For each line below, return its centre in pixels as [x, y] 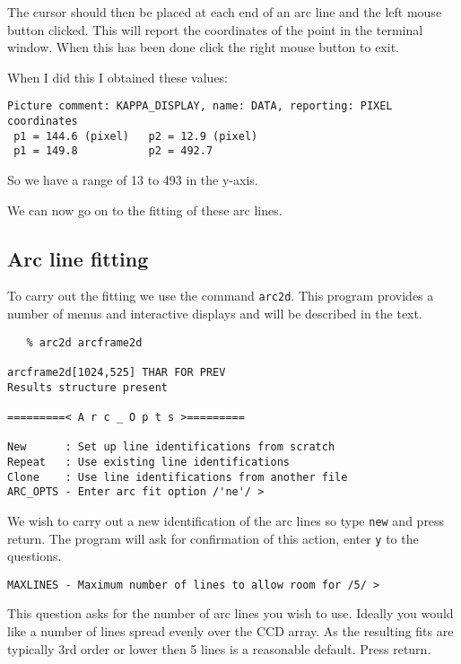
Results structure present [87, 387]
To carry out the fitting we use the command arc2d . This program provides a [221, 296]
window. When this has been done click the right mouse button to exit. [203, 47]
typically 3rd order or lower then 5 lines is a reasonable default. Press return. [219, 648]
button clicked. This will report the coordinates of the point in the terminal [215, 29]
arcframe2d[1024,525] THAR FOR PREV [117, 372]
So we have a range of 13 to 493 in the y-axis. [133, 179]
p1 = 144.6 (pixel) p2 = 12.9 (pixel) [136, 136]
